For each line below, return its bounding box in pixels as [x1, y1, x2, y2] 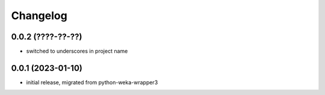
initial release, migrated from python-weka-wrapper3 [26, 78, 158, 86]
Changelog [11, 9, 67, 22]
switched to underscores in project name [26, 48, 128, 55]
